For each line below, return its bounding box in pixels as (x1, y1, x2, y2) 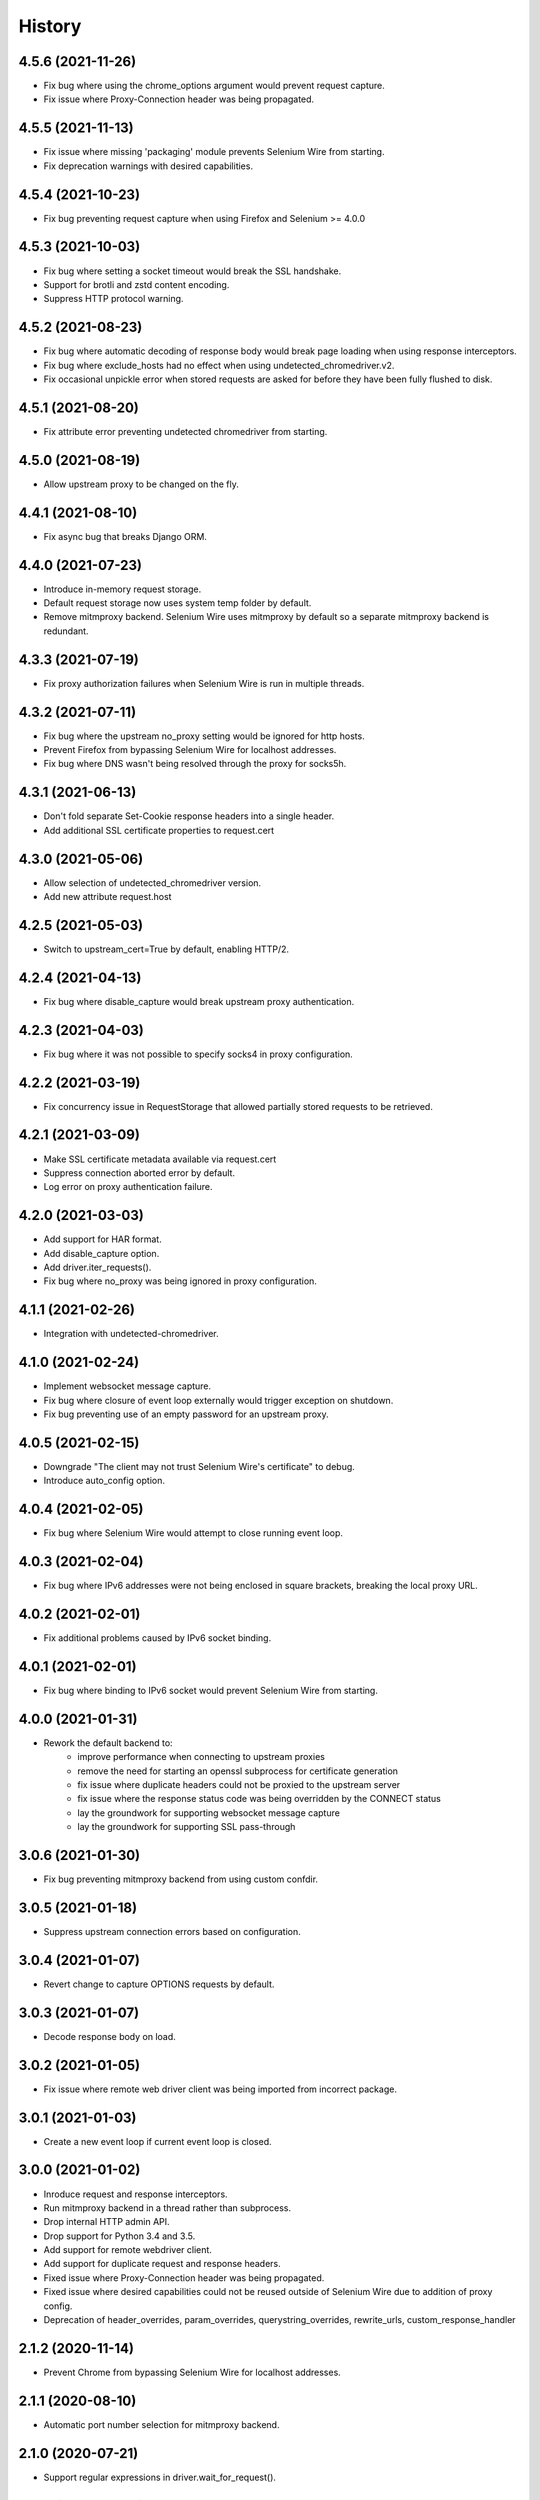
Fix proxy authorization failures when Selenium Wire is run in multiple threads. (43, 677, 365, 689)
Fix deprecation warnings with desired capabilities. (43, 160, 254, 172)
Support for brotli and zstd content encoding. (43, 278, 230, 290)
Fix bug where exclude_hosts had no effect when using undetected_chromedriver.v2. (43, 359, 395, 371)
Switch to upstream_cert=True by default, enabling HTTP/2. (43, 943, 290, 955)
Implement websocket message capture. (43, 1380, 212, 1392)
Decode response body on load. (43, 2030, 177, 2042)
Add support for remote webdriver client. (43, 2244, 212, 2256)
